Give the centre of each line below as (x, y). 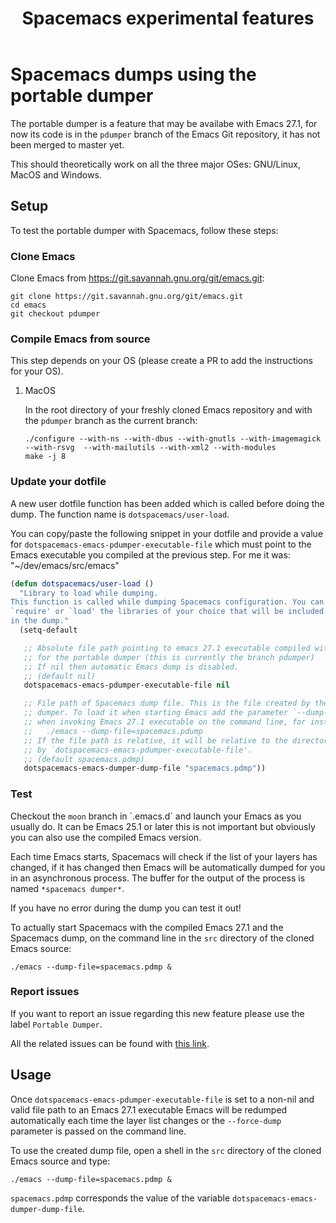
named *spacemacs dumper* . (67, 888)
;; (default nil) (60, 676)
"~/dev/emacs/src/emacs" (65, 565)
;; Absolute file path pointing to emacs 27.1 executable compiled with (178, 648)
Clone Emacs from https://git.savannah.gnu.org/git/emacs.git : (137, 278)
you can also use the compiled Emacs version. (106, 837)
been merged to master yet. (67, 144)
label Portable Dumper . (56, 1024)
